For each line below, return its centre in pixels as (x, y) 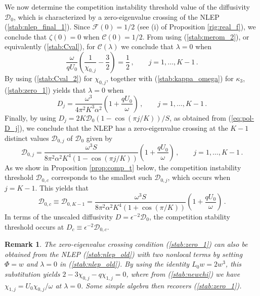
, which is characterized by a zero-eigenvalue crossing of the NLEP (116, 16)
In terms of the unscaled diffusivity (59, 217)
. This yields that (62, 187)
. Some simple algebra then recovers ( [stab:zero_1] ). (161, 285)
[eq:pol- (243, 117)
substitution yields (32, 273)
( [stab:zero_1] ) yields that (45, 89)
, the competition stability (189, 217)
